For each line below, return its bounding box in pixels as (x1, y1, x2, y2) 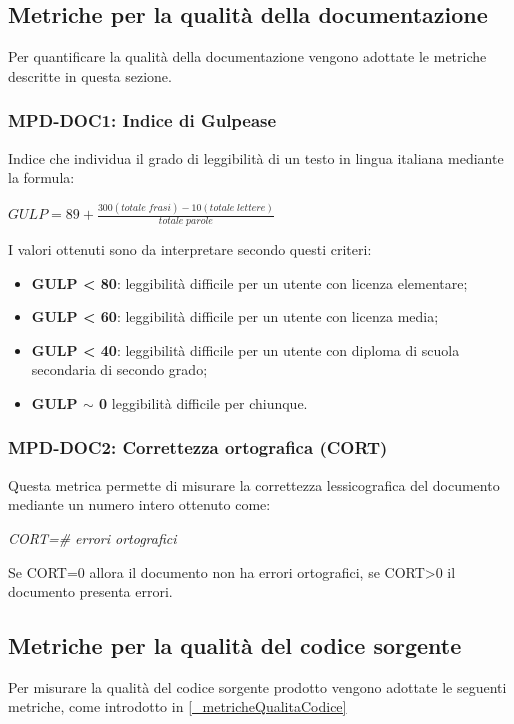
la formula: (8, 167, 75, 188)
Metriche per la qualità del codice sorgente (8, 630, 462, 661)
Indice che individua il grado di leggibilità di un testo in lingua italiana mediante (8, 147, 504, 168)
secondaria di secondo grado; (31, 359, 208, 380)
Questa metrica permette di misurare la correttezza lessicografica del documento (8, 474, 500, 495)
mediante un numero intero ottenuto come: (8, 494, 271, 515)
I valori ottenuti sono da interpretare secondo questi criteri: (8, 238, 372, 259)
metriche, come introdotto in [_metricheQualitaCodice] (8, 696, 347, 717)
